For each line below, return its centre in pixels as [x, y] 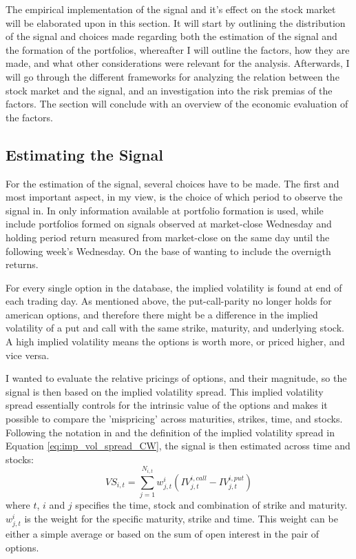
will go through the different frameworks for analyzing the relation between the [172, 76]
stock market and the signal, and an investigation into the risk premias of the [169, 90]
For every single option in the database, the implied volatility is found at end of [174, 287]
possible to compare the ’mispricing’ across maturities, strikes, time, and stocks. [174, 419]
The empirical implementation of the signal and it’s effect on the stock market [171, 9]
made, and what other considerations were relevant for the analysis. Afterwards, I [178, 63]
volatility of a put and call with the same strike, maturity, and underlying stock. [175, 328]
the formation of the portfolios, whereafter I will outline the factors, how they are [178, 49]
